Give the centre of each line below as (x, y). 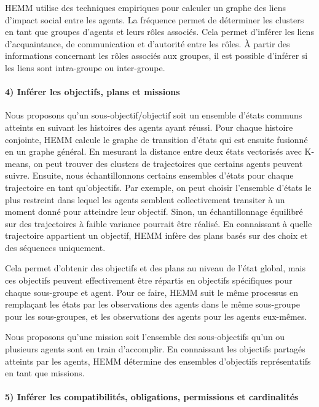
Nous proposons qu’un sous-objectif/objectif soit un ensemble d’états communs (154, 115)
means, (18, 163)
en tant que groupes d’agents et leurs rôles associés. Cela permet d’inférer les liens (159, 32)
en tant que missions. (45, 373)
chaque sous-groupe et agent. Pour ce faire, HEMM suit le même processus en (152, 292)
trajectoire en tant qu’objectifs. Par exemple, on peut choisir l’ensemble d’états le (158, 187)
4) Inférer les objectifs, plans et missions (93, 92)
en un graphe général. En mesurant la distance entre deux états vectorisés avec (153, 151)
